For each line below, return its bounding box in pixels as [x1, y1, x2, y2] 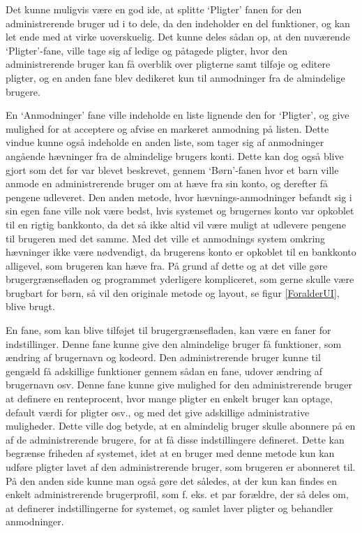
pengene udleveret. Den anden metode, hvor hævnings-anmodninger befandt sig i [6, 189, 352, 204]
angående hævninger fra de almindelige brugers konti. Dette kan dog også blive [6, 148, 344, 163]
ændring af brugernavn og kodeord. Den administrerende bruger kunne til [6, 350, 321, 365]
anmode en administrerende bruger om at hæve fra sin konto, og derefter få [6, 176, 329, 191]
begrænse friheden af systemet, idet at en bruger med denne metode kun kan [6, 446, 335, 460]
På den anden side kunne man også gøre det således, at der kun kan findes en [6, 473, 338, 488]
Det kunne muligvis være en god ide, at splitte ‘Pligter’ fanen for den [6, 2, 302, 16]
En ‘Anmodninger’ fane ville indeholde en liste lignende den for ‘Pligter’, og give [6, 108, 349, 122]
